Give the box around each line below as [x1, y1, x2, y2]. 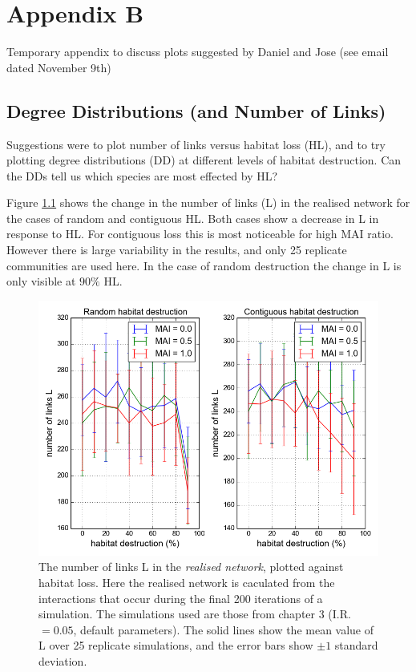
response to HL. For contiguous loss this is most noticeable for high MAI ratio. [6, 225, 394, 242]
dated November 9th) [6, 59, 111, 75]
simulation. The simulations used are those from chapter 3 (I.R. [38, 605, 351, 622]
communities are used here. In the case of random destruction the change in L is [6, 257, 402, 273]
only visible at [6, 273, 76, 289]
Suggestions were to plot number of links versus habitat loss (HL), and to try [6, 136, 386, 152]
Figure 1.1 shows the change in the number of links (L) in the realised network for [6, 194, 410, 211]
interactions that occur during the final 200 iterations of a [38, 589, 323, 606]
